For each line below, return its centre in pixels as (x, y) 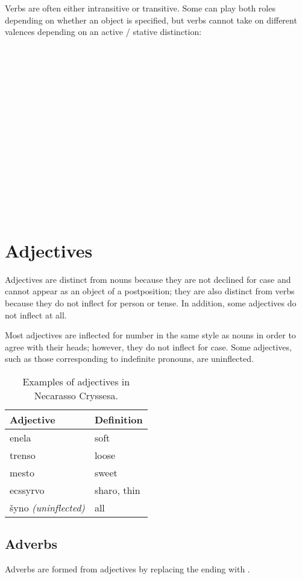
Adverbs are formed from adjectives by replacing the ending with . (127, 569)
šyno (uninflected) (47, 507)
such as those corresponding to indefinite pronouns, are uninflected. (129, 359)
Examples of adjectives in (76, 381)
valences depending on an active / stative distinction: (103, 32)
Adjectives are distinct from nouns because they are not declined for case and (148, 279)
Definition (118, 419)
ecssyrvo (27, 490)
